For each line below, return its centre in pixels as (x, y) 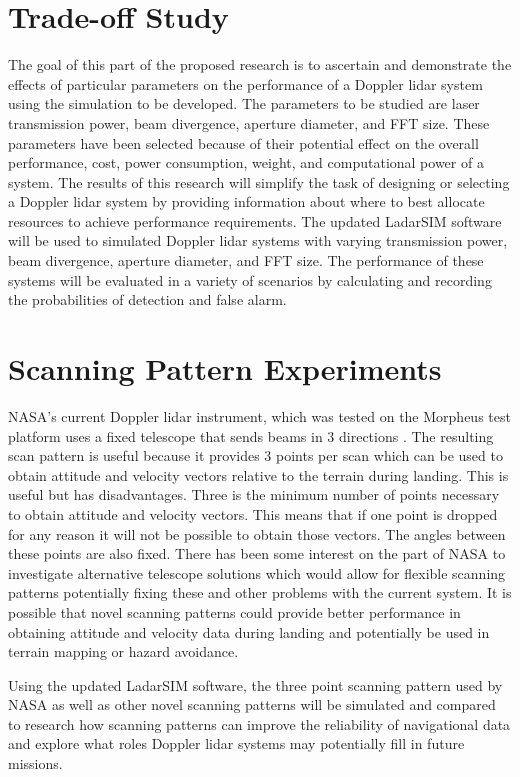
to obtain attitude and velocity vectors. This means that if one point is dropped (253, 513)
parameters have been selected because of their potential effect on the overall (243, 142)
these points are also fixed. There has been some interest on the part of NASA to (257, 553)
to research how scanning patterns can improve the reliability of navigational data (259, 723)
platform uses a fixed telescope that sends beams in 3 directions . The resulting (251, 435)
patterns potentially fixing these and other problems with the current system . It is (260, 592)
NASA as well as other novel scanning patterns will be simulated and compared (252, 704)
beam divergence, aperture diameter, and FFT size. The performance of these (246, 260)
